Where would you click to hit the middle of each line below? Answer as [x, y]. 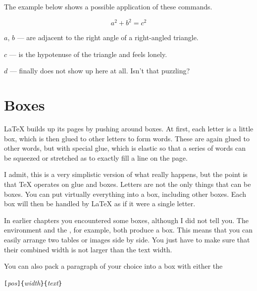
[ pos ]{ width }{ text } [33, 282]
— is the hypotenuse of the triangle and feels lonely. [88, 54]
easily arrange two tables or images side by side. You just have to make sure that [127, 239]
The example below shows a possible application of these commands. [108, 6]
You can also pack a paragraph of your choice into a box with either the [113, 266]
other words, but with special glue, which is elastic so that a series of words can [125, 148]
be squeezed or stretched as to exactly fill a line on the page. [96, 157]
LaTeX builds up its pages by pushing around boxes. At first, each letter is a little [129, 128]
